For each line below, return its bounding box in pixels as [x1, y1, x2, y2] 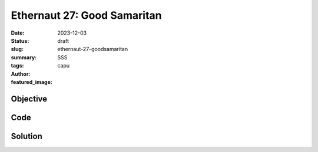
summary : [11, 53, 37, 61]
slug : [11, 46, 24, 53]
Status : [11, 37, 29, 44]
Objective [11, 94, 48, 104]
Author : [11, 70, 31, 77]
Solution [11, 131, 42, 141]
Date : [11, 29, 25, 36]
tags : [11, 62, 24, 69]
